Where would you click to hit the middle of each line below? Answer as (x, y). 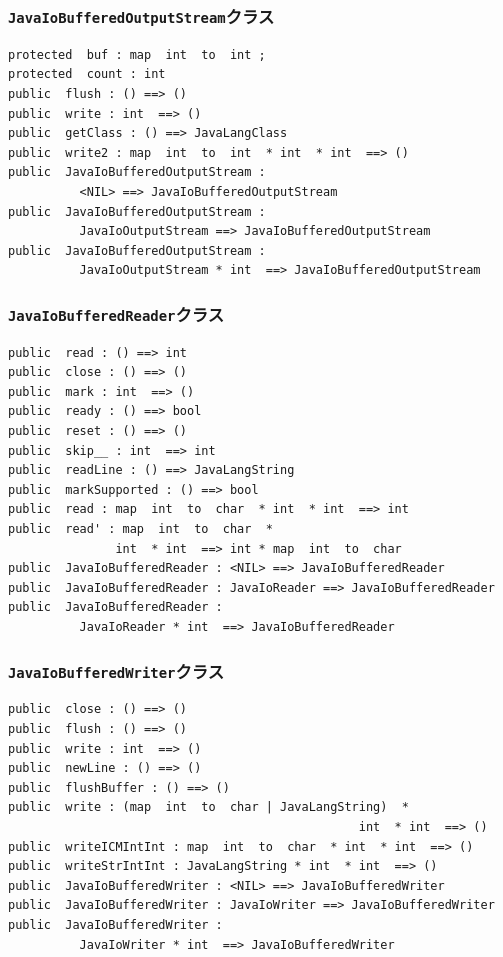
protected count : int (87, 74)
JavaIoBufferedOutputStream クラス (141, 15)
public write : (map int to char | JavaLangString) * (208, 807)
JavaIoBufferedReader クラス (116, 313)
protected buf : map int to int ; (137, 54)
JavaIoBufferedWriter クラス (116, 670)
